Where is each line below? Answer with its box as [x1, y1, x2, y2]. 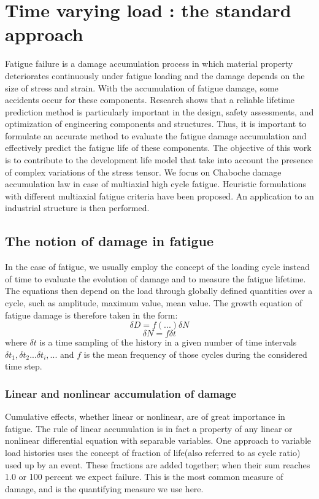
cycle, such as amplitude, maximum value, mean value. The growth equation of [5, 296, 302, 309]
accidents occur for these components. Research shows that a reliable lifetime [5, 93, 295, 106]
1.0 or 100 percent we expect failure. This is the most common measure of [5, 470, 283, 483]
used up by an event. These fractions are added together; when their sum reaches [5, 458, 310, 471]
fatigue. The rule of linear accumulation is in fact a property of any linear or [5, 422, 293, 435]
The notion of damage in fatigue [5, 231, 214, 250]
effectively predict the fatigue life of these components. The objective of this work [5, 141, 312, 154]
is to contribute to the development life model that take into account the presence [5, 153, 313, 166]
